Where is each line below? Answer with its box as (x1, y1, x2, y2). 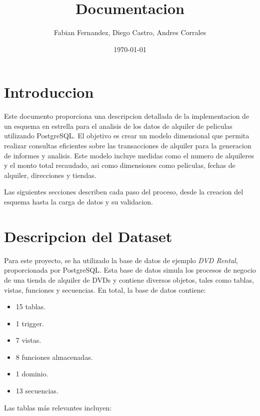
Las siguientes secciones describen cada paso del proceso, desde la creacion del (4, 186, 243, 197)
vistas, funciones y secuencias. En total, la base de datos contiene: (4, 284, 206, 295)
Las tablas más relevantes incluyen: (4, 402, 112, 412)
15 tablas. (15, 301, 45, 312)
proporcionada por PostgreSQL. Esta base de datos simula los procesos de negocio (4, 265, 256, 275)
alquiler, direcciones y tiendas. (4, 169, 96, 180)
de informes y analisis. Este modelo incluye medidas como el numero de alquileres (4, 150, 254, 160)
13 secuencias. (15, 385, 58, 396)
